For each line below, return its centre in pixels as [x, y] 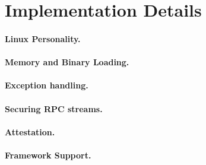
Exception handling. [47, 85]
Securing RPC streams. [54, 108]
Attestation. [30, 131]
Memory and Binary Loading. [67, 62]
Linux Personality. [43, 38]
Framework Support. [48, 155]
